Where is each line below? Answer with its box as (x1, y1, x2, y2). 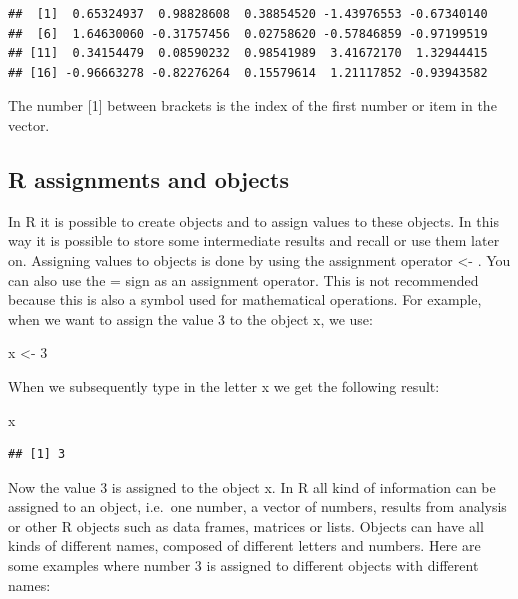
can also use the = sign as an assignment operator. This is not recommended (8, 269, 479, 290)
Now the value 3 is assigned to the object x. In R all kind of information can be (8, 476, 496, 497)
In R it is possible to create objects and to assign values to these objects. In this (8, 210, 499, 231)
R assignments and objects (8, 163, 289, 194)
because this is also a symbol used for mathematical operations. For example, (8, 289, 482, 310)
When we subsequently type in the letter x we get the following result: (8, 375, 440, 396)
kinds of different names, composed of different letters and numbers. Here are (8, 535, 481, 556)
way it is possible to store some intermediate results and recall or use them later (8, 230, 500, 251)
